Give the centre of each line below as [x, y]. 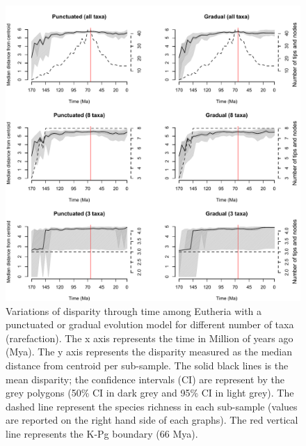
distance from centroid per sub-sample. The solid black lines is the [147, 365]
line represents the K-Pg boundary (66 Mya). [102, 433]
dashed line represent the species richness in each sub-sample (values [152, 406]
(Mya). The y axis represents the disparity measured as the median [149, 352]
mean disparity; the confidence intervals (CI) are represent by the [145, 379]
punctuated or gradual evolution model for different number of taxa [150, 324]
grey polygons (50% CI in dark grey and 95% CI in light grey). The [150, 393]
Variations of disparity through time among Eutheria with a [134, 310]
